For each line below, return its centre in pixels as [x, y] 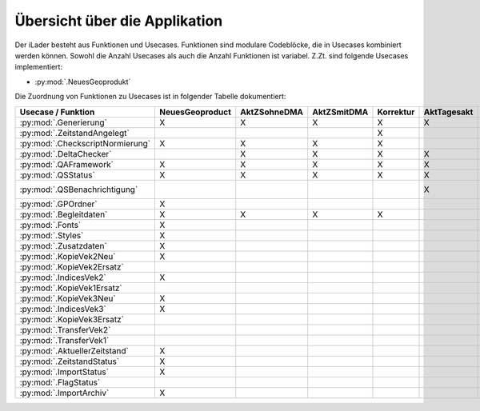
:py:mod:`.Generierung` [63, 122]
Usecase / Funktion [57, 112]
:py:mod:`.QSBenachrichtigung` [79, 190]
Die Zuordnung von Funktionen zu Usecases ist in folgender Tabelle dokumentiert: [150, 97]
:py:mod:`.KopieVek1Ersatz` [71, 288]
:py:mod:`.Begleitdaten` [64, 214]
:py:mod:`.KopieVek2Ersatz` [72, 266]
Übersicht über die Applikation [119, 21]
